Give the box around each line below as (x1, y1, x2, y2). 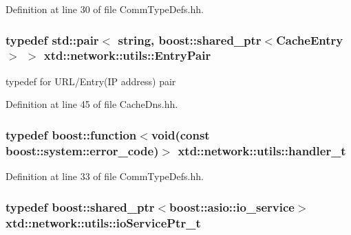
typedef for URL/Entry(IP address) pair (6, 74, 176, 88)
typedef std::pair (6, 31, 99, 48)
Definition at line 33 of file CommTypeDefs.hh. (6, 169, 204, 183)
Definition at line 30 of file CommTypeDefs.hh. (6, 2, 204, 16)
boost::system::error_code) (6, 142, 159, 159)
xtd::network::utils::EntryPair (43, 47, 211, 64)
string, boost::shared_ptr (118, 31, 262, 48)
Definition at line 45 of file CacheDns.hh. (6, 97, 178, 111)
